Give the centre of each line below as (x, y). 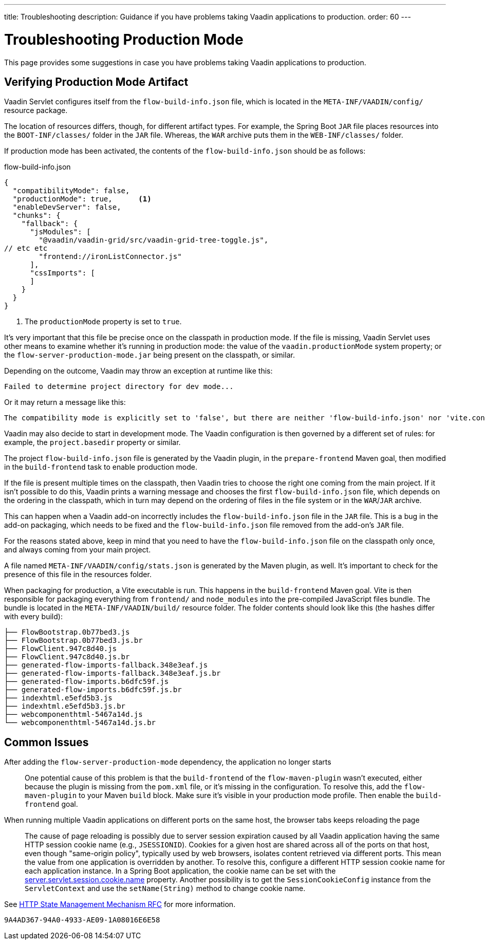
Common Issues (46, 742)
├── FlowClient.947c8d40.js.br (67, 657)
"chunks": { (36, 216)
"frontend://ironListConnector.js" (110, 257)
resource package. (36, 110)
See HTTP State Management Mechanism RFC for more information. (120, 904)
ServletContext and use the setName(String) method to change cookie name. (165, 889)
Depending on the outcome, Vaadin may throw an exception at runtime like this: (138, 371)
